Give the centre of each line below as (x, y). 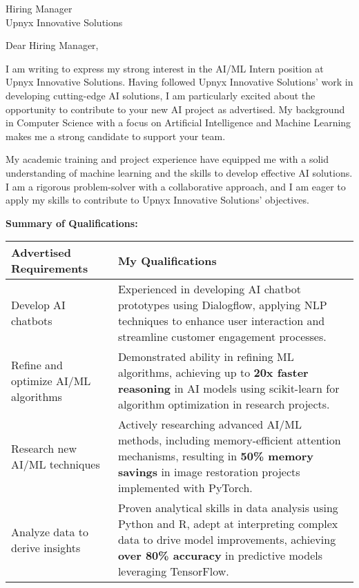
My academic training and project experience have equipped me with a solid (167, 159)
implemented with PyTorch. (185, 488)
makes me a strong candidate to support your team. (116, 136)
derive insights (46, 547)
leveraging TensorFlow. (173, 571)
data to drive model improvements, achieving (227, 540)
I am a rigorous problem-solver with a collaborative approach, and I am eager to (176, 186)
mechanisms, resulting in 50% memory (215, 456)
